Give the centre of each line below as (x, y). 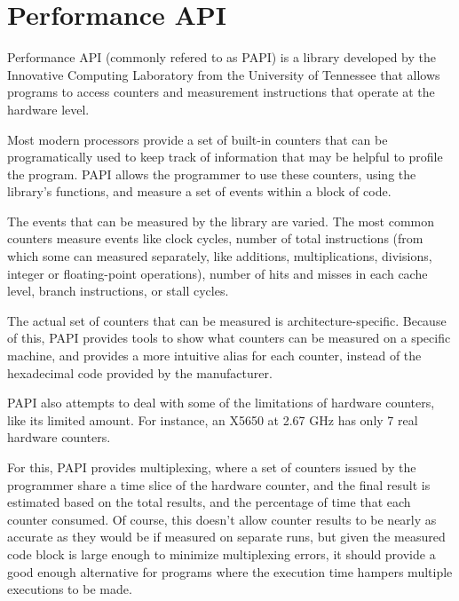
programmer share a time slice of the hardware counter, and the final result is (219, 484)
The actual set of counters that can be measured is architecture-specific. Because (227, 320)
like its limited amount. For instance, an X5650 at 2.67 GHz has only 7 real (213, 419)
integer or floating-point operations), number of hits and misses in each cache (218, 273)
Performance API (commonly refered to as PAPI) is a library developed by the (222, 57)
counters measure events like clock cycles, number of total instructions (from (215, 238)
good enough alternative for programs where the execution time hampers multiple (230, 571)
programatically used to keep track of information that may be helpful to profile (225, 157)
